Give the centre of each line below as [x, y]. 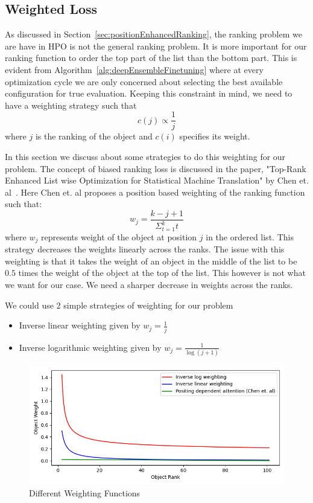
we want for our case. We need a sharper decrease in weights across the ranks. [149, 285]
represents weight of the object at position [119, 236]
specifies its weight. [215, 136]
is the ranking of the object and [94, 136]
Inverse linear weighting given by [80, 325]
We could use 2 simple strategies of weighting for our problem [119, 305]
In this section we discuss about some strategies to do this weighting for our [145, 157]
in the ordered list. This [250, 236]
